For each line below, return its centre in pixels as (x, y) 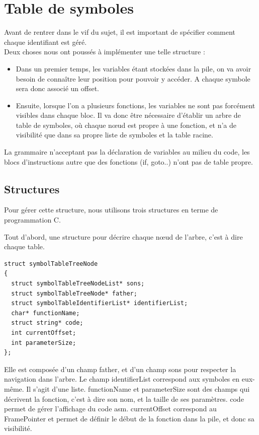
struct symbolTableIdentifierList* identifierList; (100, 303)
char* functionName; (46, 313)
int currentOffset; (44, 333)
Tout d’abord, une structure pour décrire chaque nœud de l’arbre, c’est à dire (123, 236)
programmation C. (32, 220)
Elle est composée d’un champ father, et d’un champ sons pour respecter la (120, 369)
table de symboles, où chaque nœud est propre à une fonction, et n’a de (126, 125)
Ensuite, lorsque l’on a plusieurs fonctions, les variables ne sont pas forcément (136, 105)
